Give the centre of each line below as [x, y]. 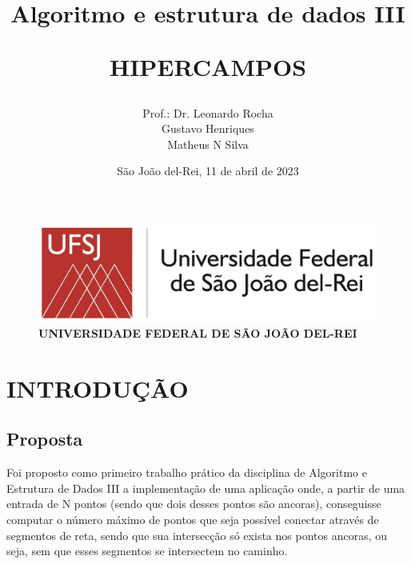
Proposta [45, 439]
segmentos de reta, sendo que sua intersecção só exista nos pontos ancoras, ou [197, 535]
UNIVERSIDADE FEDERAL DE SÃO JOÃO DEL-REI [198, 333]
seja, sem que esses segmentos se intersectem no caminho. [147, 551]
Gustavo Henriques [208, 128]
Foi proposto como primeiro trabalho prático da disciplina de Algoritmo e [187, 472]
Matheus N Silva [208, 144]
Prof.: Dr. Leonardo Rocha [208, 112]
